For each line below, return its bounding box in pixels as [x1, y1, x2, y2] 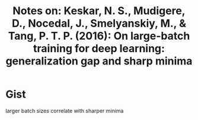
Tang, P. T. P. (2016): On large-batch [8, 30, 190, 43]
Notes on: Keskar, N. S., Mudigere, [12, 4, 186, 18]
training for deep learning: [33, 42, 165, 56]
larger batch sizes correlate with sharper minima [5, 107, 124, 114]
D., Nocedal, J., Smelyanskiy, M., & [11, 17, 187, 30]
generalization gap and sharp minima [5, 54, 193, 68]
